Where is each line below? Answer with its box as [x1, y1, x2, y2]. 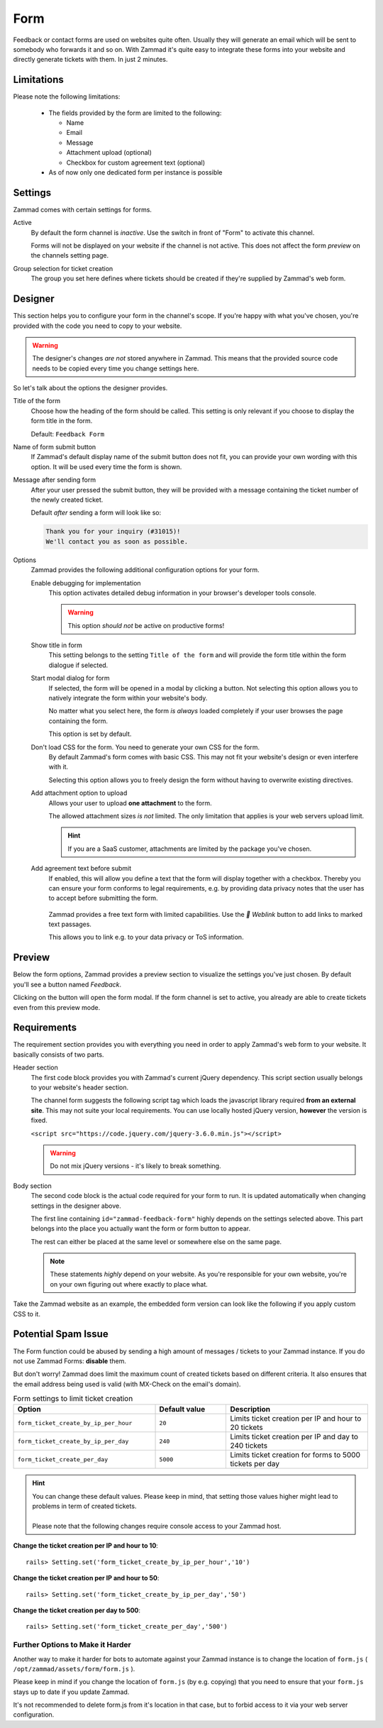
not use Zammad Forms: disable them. [13, 1356, 127, 1365]
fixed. [30, 1116, 48, 1125]
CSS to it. [13, 1309, 40, 1318]
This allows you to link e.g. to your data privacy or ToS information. [48, 933, 244, 942]
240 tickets [230, 1441, 268, 1451]
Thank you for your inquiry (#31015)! [45, 527, 181, 536]
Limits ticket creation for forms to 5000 [230, 1450, 361, 1460]
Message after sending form [13, 475, 96, 484]
